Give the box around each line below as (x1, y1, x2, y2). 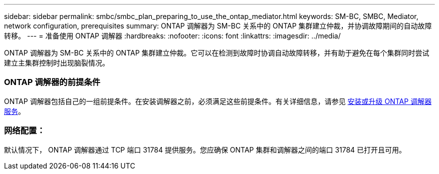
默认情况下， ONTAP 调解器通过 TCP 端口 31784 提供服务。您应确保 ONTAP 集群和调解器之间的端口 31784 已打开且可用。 (4, 145, 406, 154)
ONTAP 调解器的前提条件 (4, 77, 101, 87)
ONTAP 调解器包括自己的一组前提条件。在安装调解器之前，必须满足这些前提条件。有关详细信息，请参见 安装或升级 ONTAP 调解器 (4, 96, 432, 105)
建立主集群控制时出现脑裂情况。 (4, 58, 109, 67)
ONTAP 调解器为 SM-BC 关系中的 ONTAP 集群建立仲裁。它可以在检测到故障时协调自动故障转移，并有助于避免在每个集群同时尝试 (4, 48, 429, 57)
